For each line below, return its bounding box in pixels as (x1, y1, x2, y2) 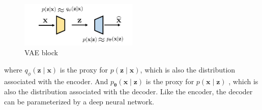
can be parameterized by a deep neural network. (4, 96, 154, 106)
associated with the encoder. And (4, 76, 108, 86)
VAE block (24, 47, 58, 58)
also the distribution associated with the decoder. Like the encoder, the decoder (4, 86, 253, 97)
